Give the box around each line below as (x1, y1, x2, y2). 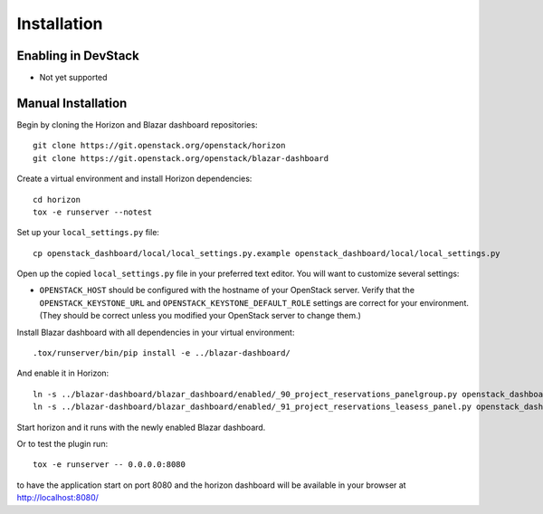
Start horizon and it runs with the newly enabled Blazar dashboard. (16, 422, 266, 433)
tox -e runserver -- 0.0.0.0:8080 (33, 460, 186, 470)
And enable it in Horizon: (16, 367, 110, 379)
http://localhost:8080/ (16, 492, 100, 503)
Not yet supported (39, 72, 108, 83)
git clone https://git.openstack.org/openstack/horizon (33, 140, 286, 151)
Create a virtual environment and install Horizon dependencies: (16, 173, 252, 185)
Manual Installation (16, 95, 128, 110)
